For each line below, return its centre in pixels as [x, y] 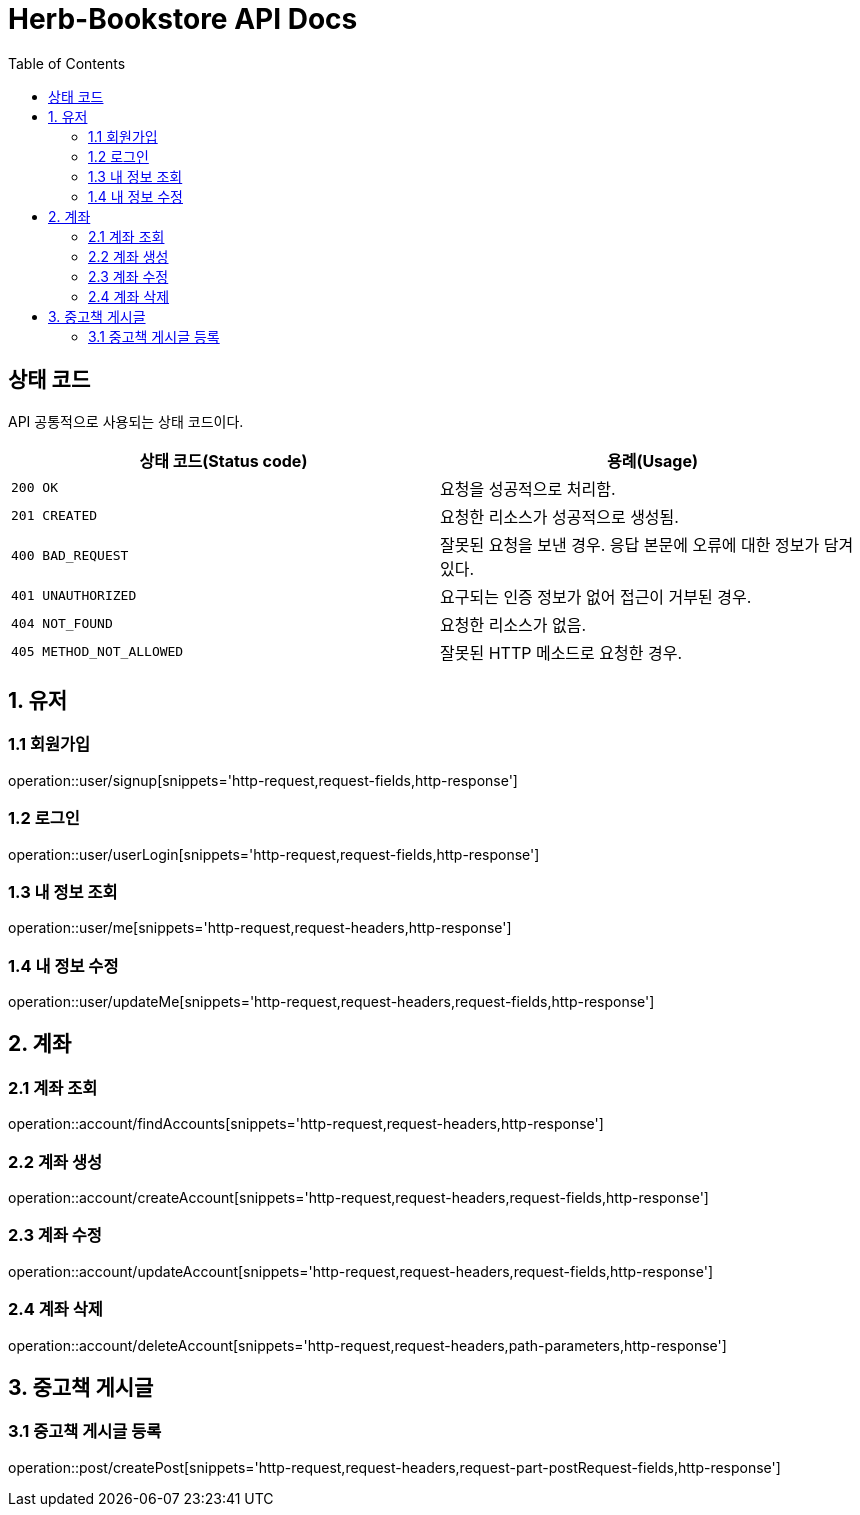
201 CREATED [54, 516]
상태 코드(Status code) [223, 460]
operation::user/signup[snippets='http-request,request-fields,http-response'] [263, 780]
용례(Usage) [652, 460]
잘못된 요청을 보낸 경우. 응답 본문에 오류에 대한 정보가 [630, 544]
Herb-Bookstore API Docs [183, 19]
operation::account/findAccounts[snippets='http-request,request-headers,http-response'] [306, 1124]
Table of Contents [67, 63]
